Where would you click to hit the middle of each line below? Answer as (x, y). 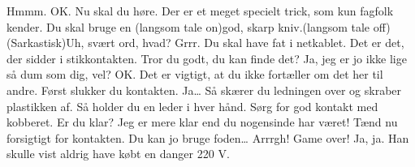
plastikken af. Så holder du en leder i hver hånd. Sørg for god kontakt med (192, 106)
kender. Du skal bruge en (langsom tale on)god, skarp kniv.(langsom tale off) (199, 26)
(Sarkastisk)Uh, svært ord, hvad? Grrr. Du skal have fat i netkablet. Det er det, (205, 43)
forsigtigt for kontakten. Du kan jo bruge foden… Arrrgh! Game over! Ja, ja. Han (208, 137)
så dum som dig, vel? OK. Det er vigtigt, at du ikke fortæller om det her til (195, 74)
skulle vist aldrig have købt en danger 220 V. (118, 154)
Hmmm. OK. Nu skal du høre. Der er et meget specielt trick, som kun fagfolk (200, 11)
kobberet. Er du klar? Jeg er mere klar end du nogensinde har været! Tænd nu (202, 122)
